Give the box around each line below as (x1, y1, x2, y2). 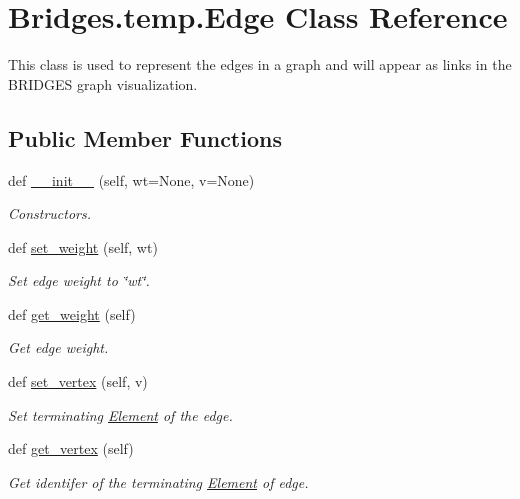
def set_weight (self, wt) (8, 236, 158, 257)
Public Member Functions (8, 122, 282, 153)
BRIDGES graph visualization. (8, 73, 198, 94)
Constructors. (8, 203, 92, 224)
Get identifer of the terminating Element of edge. (8, 471, 309, 492)
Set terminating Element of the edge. (8, 404, 233, 425)
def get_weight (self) (8, 303, 136, 324)
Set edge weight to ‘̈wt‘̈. (8, 270, 150, 291)
